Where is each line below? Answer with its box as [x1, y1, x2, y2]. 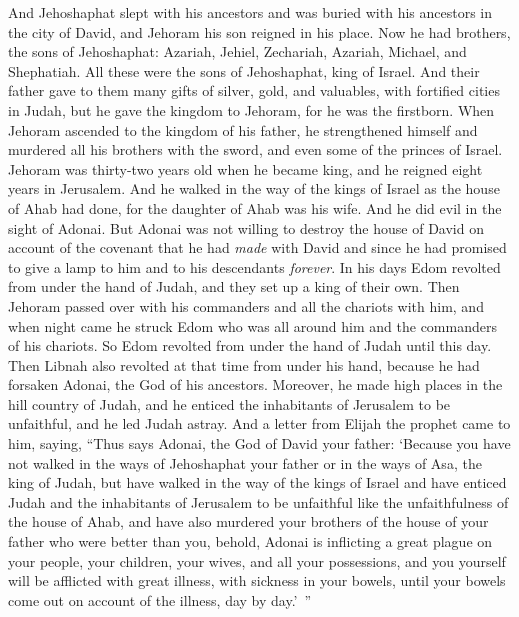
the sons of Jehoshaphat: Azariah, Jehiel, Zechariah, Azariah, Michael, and [8, 41, 467, 62]
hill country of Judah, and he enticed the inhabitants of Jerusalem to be [8, 393, 451, 414]
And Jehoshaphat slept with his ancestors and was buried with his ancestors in [8, 2, 493, 22]
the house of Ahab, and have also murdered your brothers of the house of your [8, 511, 489, 532]
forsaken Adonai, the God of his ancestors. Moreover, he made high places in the [8, 374, 503, 395]
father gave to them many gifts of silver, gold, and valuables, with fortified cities [8, 80, 500, 101]
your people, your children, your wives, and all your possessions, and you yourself [8, 550, 506, 571]
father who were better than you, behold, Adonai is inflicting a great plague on [8, 531, 493, 552]
